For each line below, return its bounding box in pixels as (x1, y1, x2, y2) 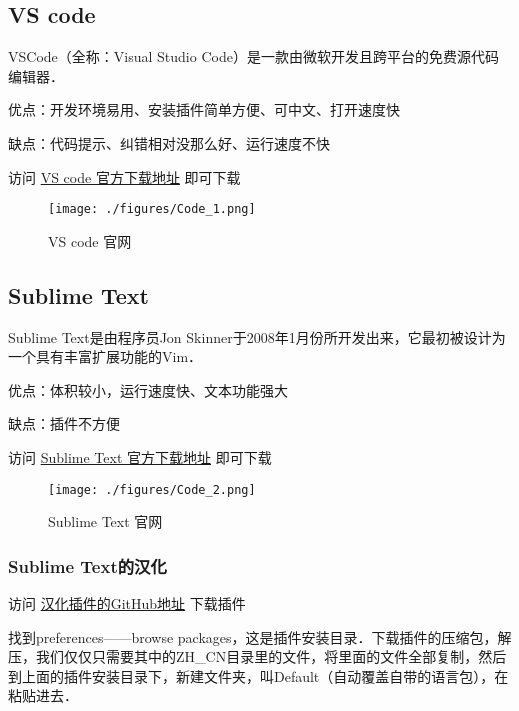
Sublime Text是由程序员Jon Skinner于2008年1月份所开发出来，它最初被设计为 (8, 326, 506, 347)
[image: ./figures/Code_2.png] (48, 482, 256, 497)
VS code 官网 (48, 230, 132, 251)
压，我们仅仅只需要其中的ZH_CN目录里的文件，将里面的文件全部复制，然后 (8, 646, 507, 667)
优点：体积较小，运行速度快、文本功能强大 (8, 379, 288, 400)
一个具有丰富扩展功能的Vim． (8, 346, 203, 367)
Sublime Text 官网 (48, 511, 163, 532)
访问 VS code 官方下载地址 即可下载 (8, 166, 241, 187)
